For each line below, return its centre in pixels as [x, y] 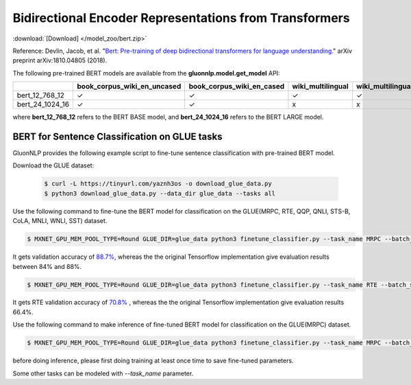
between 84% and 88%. [47, 266]
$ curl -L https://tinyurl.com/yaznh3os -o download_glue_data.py [158, 184]
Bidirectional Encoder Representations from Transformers [181, 18]
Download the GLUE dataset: [53, 165]
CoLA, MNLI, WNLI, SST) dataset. [60, 221]
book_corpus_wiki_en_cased [237, 86]
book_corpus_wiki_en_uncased [129, 86]
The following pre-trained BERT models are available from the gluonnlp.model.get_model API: [146, 73]
